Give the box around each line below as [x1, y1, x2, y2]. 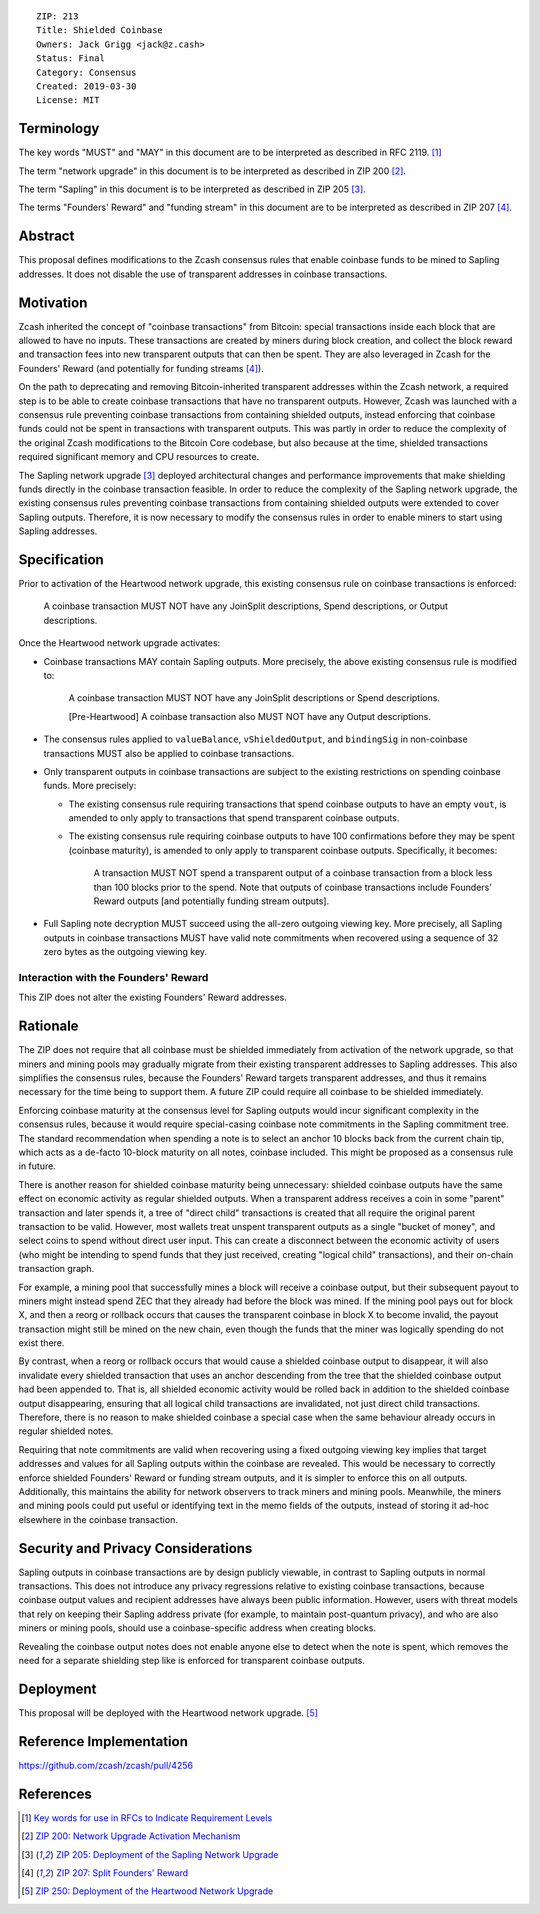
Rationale [18, 1018, 79, 1035]
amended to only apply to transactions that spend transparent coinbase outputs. [68, 812, 400, 824]
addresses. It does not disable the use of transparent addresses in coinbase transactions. [18, 268, 388, 280]
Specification [18, 551, 104, 568]
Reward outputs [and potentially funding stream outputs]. [93, 895, 330, 907]
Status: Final [36, 53, 105, 64]
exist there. [18, 1337, 65, 1349]
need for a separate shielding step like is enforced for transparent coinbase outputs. [18, 1655, 365, 1666]
